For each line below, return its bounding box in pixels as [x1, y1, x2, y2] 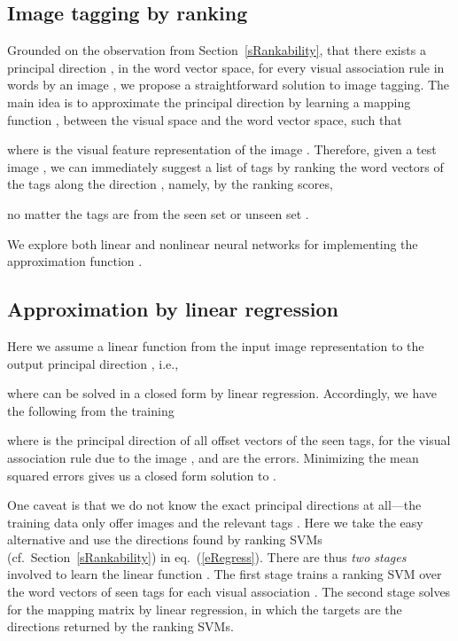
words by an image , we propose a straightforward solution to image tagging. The [7, 75, 450, 94]
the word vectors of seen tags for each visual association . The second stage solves [7, 582, 451, 601]
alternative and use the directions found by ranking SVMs [7, 530, 322, 549]
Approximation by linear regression [7, 295, 338, 323]
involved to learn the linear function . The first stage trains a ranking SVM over [7, 565, 442, 583]
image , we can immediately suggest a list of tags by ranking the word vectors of [7, 157, 444, 176]
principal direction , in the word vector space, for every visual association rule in [7, 58, 445, 76]
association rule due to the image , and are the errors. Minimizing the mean [7, 448, 419, 466]
